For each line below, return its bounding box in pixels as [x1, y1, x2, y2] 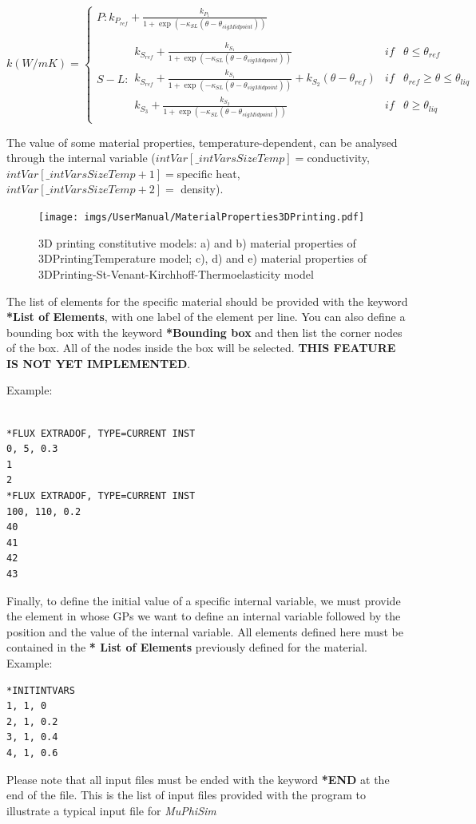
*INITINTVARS [6, 684, 75, 696]
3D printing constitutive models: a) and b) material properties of [38, 234, 356, 251]
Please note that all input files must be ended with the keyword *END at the [6, 771, 390, 787]
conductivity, [307, 149, 370, 166]
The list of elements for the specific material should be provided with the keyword [6, 292, 408, 309]
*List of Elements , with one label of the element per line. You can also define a [6, 308, 406, 325]
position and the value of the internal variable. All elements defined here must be [6, 623, 403, 640]
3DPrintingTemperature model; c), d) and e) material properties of [38, 250, 367, 267]
